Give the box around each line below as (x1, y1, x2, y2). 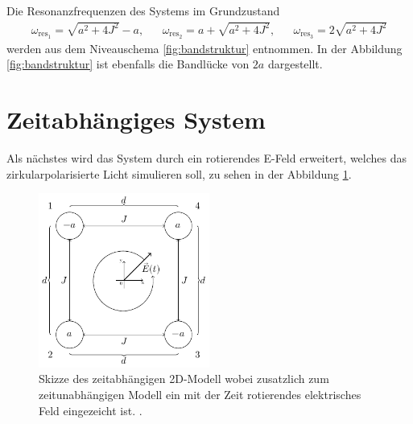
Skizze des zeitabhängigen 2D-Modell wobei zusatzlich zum (39, 370, 329, 387)
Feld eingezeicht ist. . (39, 401, 142, 418)
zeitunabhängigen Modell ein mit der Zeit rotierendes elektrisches (39, 386, 361, 403)
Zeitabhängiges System (6, 103, 266, 136)
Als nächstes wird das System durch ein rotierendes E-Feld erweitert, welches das (6, 150, 407, 167)
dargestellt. (267, 56, 323, 72)
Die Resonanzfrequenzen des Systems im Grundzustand (6, 2, 280, 19)
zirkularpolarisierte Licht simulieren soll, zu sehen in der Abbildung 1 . (6, 165, 352, 182)
